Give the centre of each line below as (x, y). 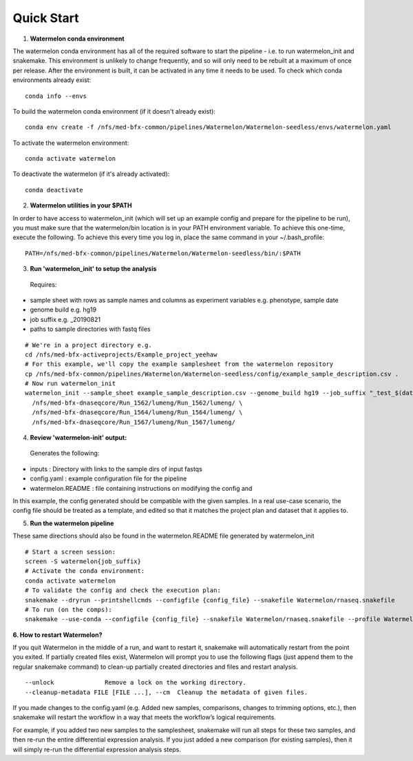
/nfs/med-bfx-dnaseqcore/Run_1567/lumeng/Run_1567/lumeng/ (134, 422)
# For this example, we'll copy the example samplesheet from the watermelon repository (179, 364)
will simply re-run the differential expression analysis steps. (97, 749)
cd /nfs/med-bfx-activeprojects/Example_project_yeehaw (121, 354)
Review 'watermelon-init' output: (78, 438)
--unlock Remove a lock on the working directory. (136, 683)
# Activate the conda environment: (85, 571)
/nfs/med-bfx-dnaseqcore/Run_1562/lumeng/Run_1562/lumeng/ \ (137, 403)
